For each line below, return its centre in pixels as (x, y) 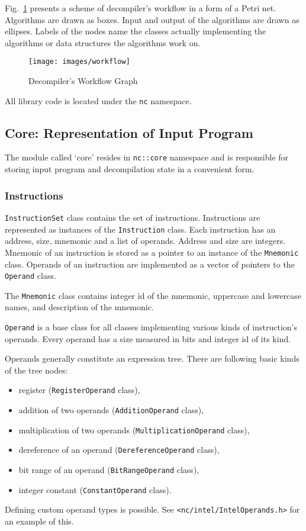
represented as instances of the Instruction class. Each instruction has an (140, 229)
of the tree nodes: (36, 370)
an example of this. (39, 521)
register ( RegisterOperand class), (79, 390)
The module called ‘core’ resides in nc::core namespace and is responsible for (147, 157)
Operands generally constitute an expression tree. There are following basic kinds (152, 358)
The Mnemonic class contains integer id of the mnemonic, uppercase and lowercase (153, 295)
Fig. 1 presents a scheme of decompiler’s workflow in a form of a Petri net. (141, 8)
